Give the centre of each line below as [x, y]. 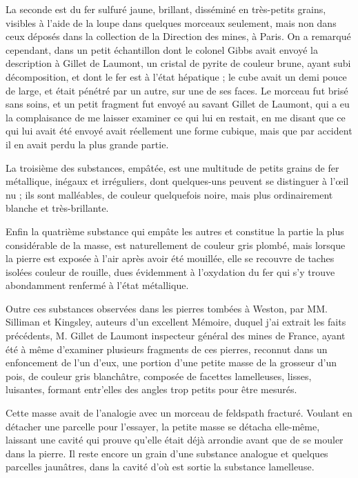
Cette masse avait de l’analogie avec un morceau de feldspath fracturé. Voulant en [179, 413]
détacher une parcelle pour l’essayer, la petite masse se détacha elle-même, [163, 426]
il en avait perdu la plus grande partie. [87, 144]
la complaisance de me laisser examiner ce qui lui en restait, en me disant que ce [176, 117]
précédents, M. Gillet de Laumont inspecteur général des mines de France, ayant [176, 336]
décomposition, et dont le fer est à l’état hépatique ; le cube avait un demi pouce [176, 76]
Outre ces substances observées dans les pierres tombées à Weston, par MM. [167, 308]
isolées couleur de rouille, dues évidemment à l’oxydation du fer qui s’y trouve [170, 271]
